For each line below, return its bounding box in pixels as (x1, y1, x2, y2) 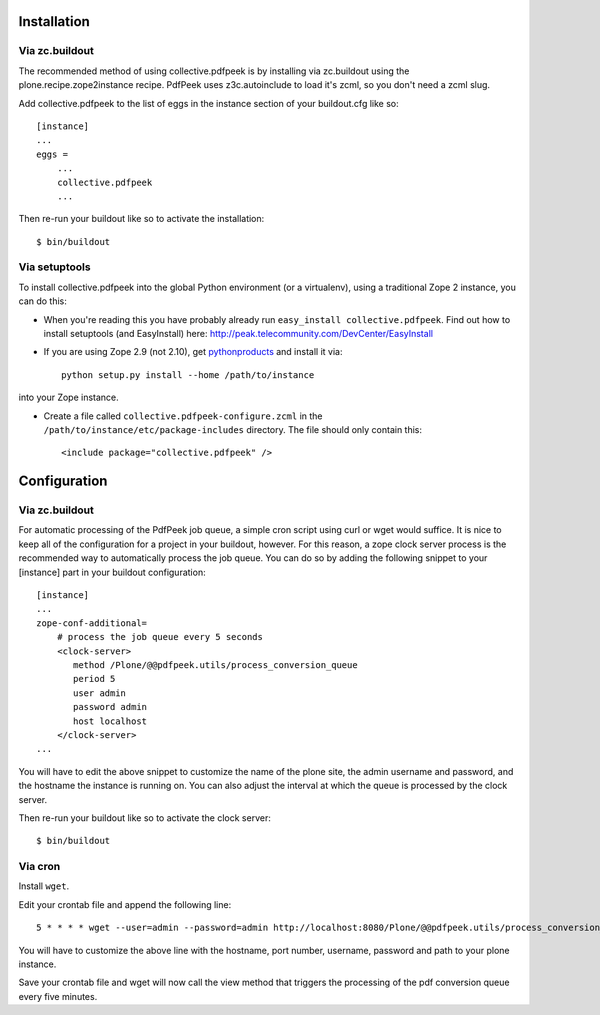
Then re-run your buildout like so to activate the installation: (18, 213, 265, 225)
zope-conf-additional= (36, 617, 148, 629)
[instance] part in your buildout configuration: (18, 566, 206, 578)
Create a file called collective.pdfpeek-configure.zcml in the (43, 410, 323, 422)
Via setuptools (18, 260, 91, 274)
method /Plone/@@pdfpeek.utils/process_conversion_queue (73, 660, 359, 670)
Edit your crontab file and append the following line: (18, 898, 232, 910)
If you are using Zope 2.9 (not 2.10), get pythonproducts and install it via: (43, 346, 343, 358)
